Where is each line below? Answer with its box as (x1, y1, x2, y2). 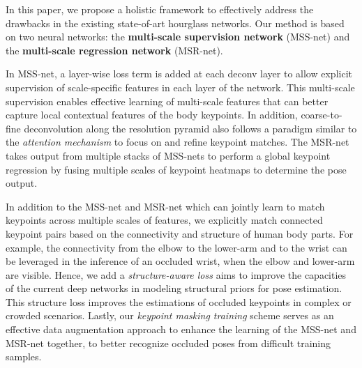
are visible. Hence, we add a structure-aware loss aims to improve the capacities (6, 267, 347, 282)
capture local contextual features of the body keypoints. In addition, (6, 107, 298, 122)
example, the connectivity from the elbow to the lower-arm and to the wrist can (6, 240, 347, 254)
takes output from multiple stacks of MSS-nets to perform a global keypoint (6, 148, 331, 162)
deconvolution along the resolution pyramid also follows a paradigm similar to (24, 121, 357, 135)
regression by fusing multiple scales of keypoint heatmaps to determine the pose (6, 162, 347, 176)
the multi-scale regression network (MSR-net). (6, 43, 223, 57)
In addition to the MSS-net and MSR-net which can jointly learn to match (6, 199, 325, 213)
